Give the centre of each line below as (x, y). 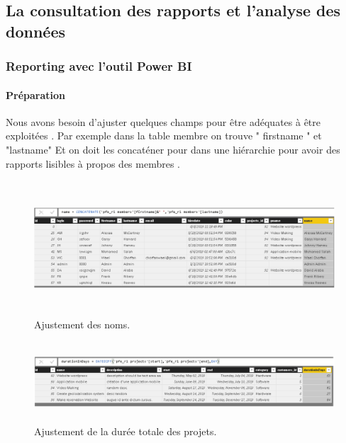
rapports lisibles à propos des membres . (93, 163)
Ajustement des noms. (82, 324)
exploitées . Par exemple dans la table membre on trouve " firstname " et (164, 136)
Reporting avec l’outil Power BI (99, 66)
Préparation (35, 94)
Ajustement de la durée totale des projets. (125, 431)
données (35, 31)
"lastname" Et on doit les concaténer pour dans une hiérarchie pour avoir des (173, 149)
